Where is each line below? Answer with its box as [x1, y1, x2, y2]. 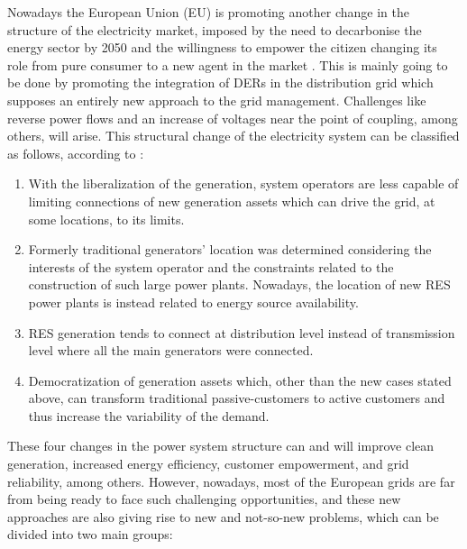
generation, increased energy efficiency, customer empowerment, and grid [7, 454, 409, 473]
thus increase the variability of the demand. [28, 406, 270, 425]
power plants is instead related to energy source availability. [28, 292, 359, 311]
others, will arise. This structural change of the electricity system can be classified [7, 126, 460, 145]
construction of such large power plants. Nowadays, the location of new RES [28, 275, 451, 294]
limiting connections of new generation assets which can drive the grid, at [28, 191, 435, 210]
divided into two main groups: [7, 525, 173, 544]
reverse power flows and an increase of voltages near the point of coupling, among [7, 108, 458, 127]
